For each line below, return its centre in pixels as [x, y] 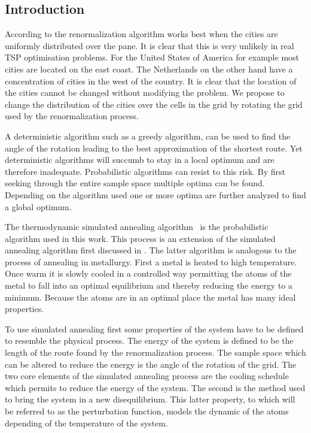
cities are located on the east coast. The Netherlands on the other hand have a [149, 69]
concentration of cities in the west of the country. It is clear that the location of [151, 81]
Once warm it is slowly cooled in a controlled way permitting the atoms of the [148, 273]
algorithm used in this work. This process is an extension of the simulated [140, 238]
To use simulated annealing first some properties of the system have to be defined [154, 328]
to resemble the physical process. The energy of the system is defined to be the [149, 340]
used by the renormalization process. [72, 116]
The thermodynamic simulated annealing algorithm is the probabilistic [137, 227]
